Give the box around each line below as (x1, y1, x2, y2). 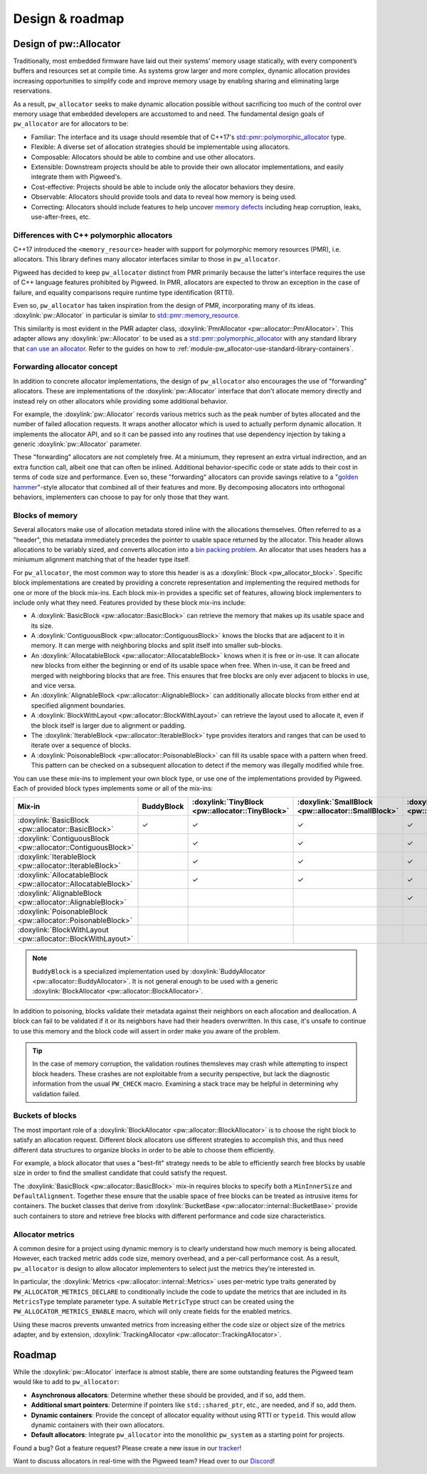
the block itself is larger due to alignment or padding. (31, 721, 186, 730)
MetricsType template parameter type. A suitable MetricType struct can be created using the (13, 1297, 295, 1306)
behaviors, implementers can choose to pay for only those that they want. (13, 493, 230, 502)
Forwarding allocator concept (13, 362, 118, 372)
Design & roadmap (13, 11, 125, 26)
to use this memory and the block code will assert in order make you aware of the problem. (13, 1026, 280, 1035)
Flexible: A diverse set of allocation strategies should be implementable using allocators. (31, 143, 290, 151)
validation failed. (32, 1089, 81, 1098)
